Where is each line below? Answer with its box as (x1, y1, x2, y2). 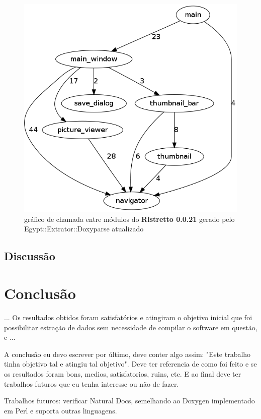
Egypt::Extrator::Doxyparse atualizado (24, 223, 144, 234)
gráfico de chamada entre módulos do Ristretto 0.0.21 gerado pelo (24, 213, 235, 224)
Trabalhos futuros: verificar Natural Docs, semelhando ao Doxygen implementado (4, 395, 255, 406)
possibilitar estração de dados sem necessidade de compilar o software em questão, (4, 322, 257, 332)
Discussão (4, 248, 55, 264)
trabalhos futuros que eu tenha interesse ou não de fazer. (4, 378, 179, 389)
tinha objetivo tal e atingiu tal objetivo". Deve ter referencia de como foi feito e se (4, 358, 257, 369)
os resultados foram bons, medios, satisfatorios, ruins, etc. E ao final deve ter (4, 368, 241, 379)
